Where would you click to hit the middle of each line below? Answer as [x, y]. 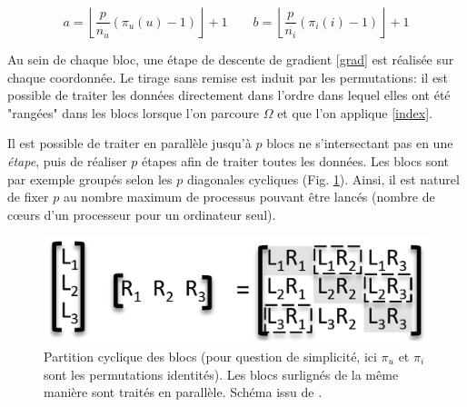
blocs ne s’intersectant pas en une [360, 143]
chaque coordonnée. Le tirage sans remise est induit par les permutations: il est [228, 77]
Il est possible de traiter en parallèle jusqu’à [129, 143]
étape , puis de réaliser [67, 160]
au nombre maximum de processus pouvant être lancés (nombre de [249, 197]
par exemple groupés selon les [90, 179]
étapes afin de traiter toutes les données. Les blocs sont [295, 160]
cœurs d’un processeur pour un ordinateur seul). [142, 214]
